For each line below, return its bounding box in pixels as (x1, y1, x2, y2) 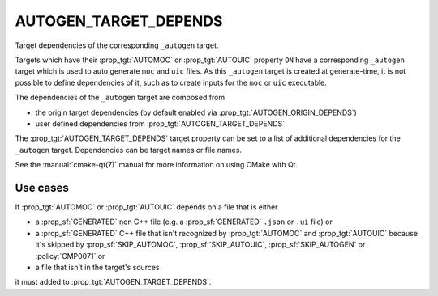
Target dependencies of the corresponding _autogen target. (15, 40, 219, 50)
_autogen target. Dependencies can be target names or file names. (15, 145, 243, 154)
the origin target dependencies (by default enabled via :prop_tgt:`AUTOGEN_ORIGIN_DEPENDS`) (35, 108, 357, 117)
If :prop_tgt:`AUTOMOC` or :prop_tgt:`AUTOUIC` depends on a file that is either (15, 202, 278, 212)
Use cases (15, 180, 69, 194)
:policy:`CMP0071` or (35, 251, 105, 260)
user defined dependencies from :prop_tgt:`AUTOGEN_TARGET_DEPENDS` (35, 118, 286, 129)
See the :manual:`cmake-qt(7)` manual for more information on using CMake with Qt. (15, 160, 298, 170)
